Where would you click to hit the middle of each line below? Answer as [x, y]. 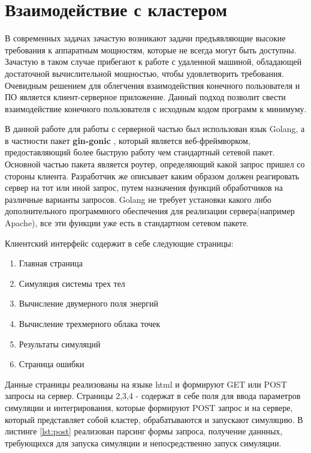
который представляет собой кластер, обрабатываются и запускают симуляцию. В [154, 419]
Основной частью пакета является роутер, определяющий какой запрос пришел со [155, 164]
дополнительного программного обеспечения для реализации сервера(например [150, 211]
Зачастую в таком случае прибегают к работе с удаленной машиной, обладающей [153, 61]
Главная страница [51, 263]
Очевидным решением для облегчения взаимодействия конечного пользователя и [153, 85]
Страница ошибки [52, 364]
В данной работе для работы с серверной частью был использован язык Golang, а [155, 129]
